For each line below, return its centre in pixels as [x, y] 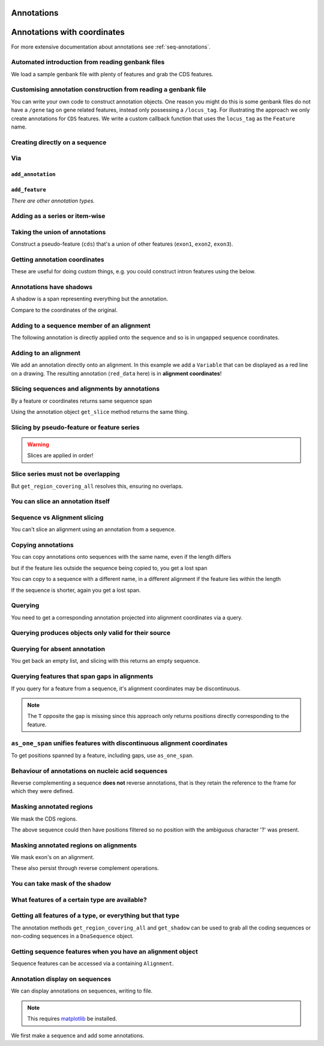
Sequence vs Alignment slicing [57, 517]
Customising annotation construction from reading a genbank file [109, 90]
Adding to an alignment [46, 353]
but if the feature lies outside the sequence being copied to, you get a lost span [109, 568]
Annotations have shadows [52, 287]
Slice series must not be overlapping [65, 474]
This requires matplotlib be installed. [72, 1019]
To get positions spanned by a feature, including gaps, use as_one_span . [103, 755]
